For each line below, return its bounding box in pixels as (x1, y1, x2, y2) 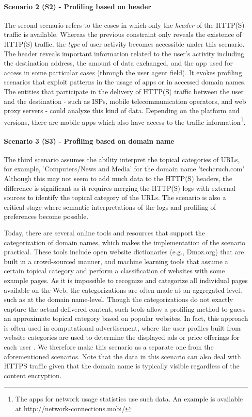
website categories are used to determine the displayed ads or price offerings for (4, 332, 240, 342)
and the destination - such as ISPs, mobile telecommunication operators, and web (4, 96, 246, 106)
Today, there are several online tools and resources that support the (4, 227, 205, 237)
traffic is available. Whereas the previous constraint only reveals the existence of (4, 29, 242, 39)
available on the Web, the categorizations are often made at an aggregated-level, (4, 284, 242, 295)
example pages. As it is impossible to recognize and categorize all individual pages (4, 275, 248, 285)
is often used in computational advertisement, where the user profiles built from (4, 322, 241, 333)
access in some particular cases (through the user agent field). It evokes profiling (4, 67, 242, 77)
